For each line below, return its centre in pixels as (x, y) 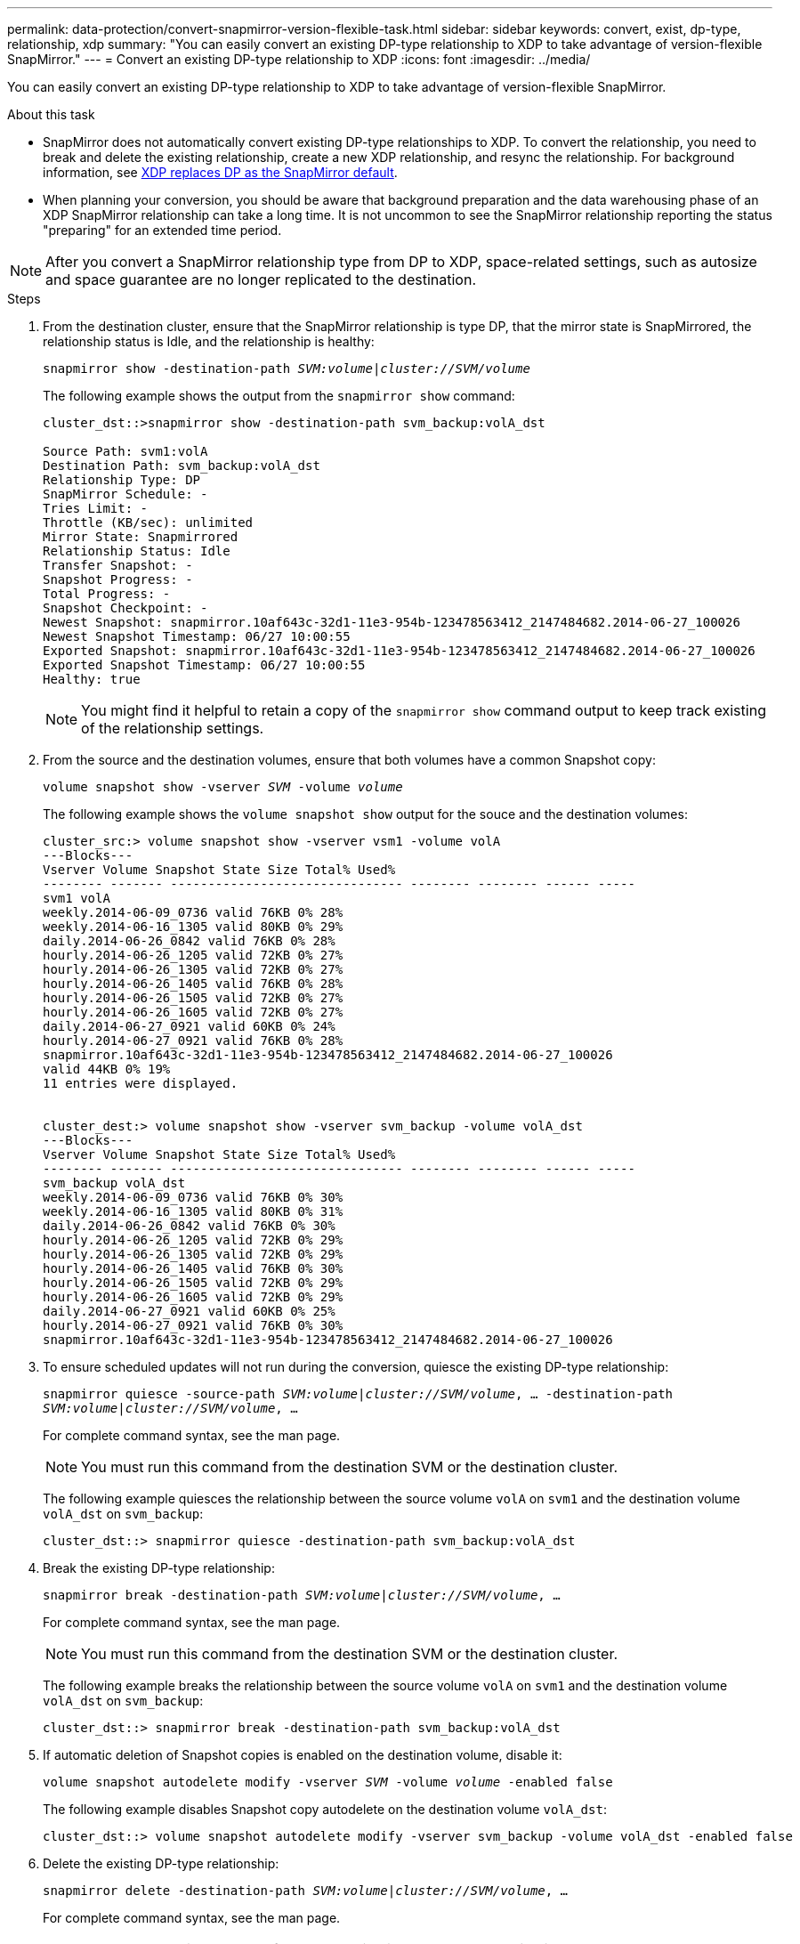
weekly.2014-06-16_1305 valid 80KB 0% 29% (193, 927)
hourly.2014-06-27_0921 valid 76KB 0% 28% (193, 1041)
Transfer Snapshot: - (118, 565)
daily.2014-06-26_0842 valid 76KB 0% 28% (189, 941)
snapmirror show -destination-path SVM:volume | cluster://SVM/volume (287, 369)
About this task (51, 114)
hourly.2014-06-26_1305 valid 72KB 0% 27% (193, 969)
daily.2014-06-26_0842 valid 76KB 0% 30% (189, 1226)
